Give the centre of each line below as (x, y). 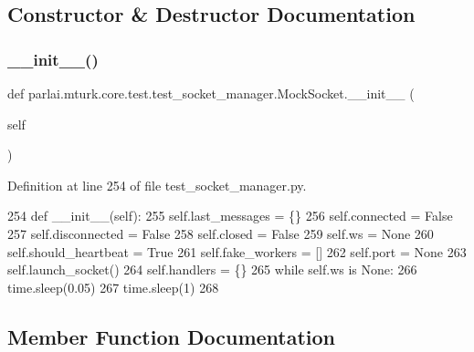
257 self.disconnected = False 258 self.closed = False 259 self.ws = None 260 (221, 233)
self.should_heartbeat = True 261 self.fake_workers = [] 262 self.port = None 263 (237, 251)
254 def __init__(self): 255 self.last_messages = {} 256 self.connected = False (230, 216)
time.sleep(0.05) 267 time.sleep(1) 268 (113, 287)
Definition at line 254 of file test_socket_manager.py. (157, 185)
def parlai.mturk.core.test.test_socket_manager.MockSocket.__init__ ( (211, 93)
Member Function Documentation (172, 336)
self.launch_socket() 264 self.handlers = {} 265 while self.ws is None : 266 (212, 269)
